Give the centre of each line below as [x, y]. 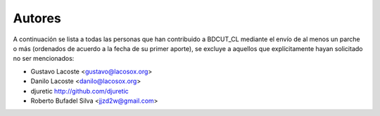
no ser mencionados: [44, 59]
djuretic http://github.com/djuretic [80, 91]
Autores [37, 18]
